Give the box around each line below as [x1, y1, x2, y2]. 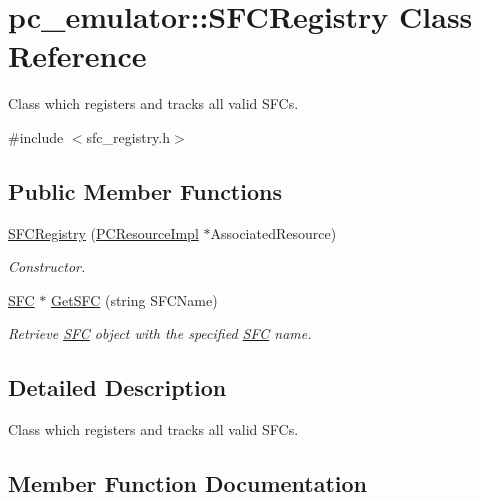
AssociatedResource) [210, 222, 337, 243]
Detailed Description [8, 372, 227, 403]
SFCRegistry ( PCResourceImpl [8, 222, 199, 243]
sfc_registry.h [86, 126, 171, 147]
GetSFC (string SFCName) [51, 289, 218, 310]
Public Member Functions [8, 175, 282, 206]
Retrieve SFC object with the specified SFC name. [8, 323, 312, 344]
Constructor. [8, 256, 86, 277]
